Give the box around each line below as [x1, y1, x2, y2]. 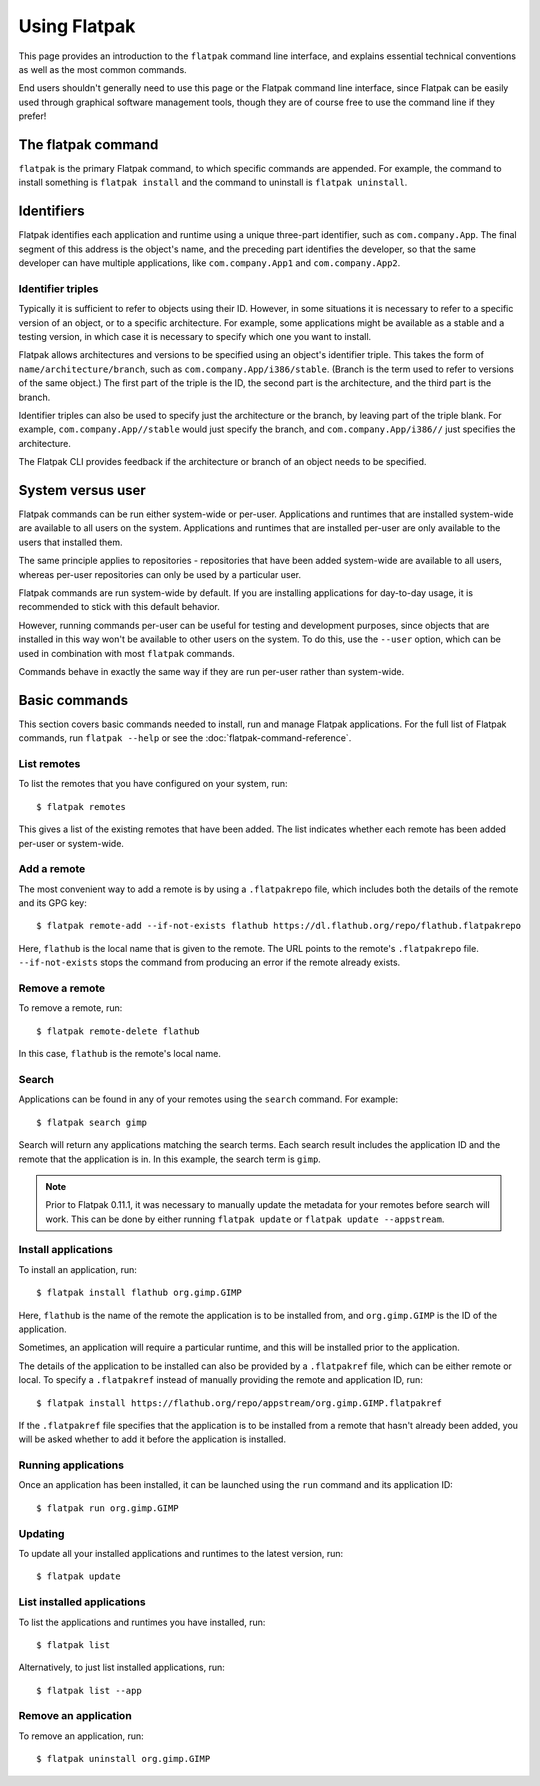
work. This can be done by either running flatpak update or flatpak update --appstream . [45, 1213, 445, 1225]
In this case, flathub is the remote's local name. [18, 1048, 222, 1060]
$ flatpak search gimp [36, 1116, 148, 1128]
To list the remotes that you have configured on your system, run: [18, 778, 289, 790]
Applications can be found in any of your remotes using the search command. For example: [18, 1093, 399, 1105]
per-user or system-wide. [18, 837, 125, 849]
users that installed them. [18, 536, 123, 548]
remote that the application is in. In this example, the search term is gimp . [18, 1153, 322, 1165]
